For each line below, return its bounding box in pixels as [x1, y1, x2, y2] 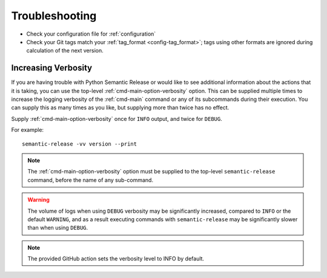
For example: [11, 126, 44, 134]
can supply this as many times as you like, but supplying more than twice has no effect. [11, 104, 230, 111]
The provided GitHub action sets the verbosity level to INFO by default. [27, 255, 205, 262]
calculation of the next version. [26, 47, 104, 54]
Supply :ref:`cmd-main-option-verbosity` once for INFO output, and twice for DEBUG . [11, 115, 222, 122]
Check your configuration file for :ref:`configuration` [26, 30, 156, 37]
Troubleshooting [11, 9, 97, 22]
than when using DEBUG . [27, 224, 88, 231]
